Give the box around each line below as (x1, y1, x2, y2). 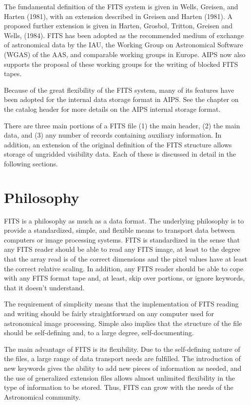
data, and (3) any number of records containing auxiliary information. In (4, 130, 222, 140)
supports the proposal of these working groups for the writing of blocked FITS (4, 59, 238, 69)
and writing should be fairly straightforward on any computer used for (4, 308, 214, 318)
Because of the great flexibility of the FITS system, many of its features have (4, 84, 234, 95)
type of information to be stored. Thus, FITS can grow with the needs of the (4, 382, 233, 392)
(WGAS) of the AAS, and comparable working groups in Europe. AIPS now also (4, 49, 246, 59)
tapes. (4, 68, 22, 79)
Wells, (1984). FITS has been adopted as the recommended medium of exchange (4, 30, 244, 40)
